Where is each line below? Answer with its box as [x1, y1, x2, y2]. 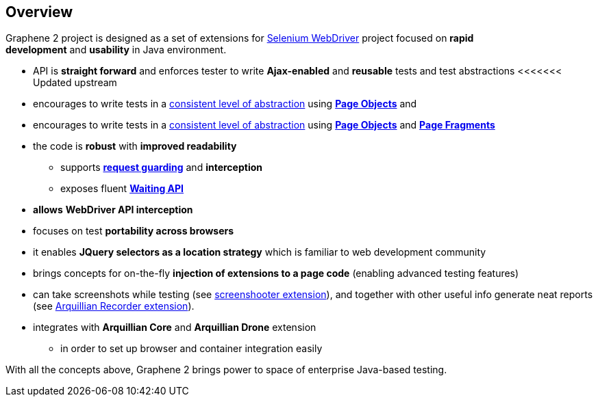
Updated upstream [33, 77, 117, 89]
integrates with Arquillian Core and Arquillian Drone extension [33, 321, 316, 334]
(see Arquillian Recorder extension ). [33, 300, 195, 312]
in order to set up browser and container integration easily [60, 343, 323, 355]
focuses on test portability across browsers [33, 225, 234, 237]
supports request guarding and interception [60, 161, 262, 174]
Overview [5, 3, 73, 21]
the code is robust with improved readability [33, 140, 237, 152]
